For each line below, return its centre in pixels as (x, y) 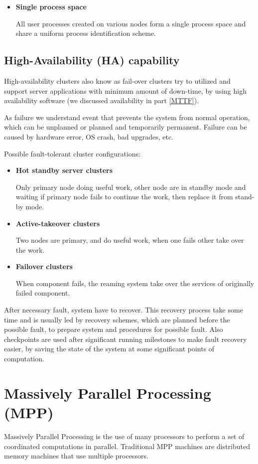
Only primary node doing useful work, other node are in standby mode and (131, 187)
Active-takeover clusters (58, 223)
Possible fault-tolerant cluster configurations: (72, 153)
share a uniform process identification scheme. (86, 33)
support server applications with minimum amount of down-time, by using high (125, 90)
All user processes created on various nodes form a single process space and (131, 23)
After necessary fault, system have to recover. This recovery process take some (124, 310)
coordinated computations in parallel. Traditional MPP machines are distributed (127, 446)
